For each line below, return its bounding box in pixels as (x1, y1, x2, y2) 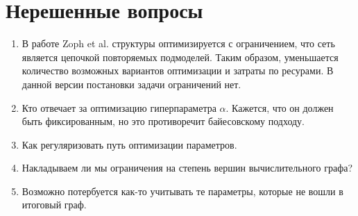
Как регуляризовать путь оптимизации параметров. (22, 137, 237, 151)
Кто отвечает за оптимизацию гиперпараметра (22, 100, 216, 115)
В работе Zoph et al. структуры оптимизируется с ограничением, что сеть (22, 36, 335, 51)
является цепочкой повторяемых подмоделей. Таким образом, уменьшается (22, 49, 339, 64)
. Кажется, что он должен (225, 100, 334, 115)
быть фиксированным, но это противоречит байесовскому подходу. (22, 114, 305, 128)
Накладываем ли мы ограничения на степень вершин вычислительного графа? (22, 160, 353, 175)
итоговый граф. (22, 197, 87, 212)
